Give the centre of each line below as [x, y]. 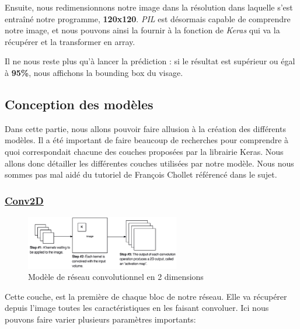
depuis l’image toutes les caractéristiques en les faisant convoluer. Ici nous [137, 308]
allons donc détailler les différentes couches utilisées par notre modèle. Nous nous [149, 163]
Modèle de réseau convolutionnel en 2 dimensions [116, 277]
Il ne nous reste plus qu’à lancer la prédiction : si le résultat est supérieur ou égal [150, 61]
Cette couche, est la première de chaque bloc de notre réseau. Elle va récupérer [146, 296]
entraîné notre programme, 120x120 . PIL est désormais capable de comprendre [148, 18]
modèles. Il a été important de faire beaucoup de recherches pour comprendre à [147, 140]
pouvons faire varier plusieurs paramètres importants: [100, 319]
